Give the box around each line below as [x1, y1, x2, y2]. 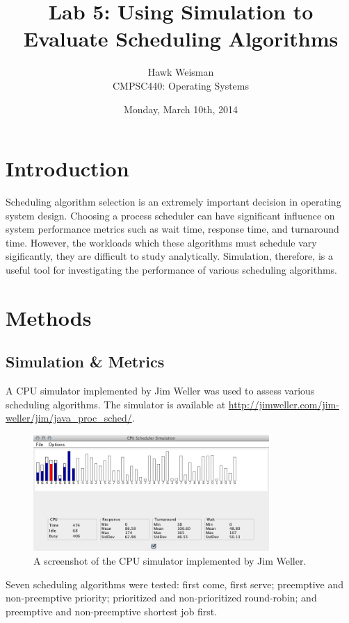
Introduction [6, 154, 129, 183]
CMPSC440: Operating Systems [112, 78, 249, 92]
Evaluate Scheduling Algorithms [23, 24, 339, 53]
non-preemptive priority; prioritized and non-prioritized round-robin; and [6, 590, 317, 605]
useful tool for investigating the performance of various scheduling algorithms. [6, 263, 338, 276]
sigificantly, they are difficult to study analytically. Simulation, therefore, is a [6, 249, 333, 263]
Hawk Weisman [147, 65, 214, 79]
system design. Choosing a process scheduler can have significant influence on [6, 208, 335, 222]
